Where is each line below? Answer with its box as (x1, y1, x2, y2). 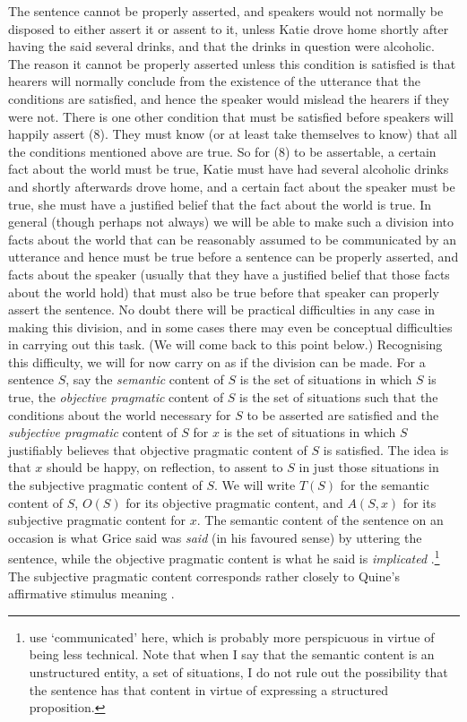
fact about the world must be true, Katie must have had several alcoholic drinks (8, 159, 449, 178)
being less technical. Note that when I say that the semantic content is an (29, 645, 435, 664)
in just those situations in (298, 458, 439, 477)
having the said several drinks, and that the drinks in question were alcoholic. (8, 37, 435, 56)
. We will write (213, 476, 296, 494)
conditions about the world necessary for (8, 405, 231, 424)
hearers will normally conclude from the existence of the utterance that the (8, 72, 420, 90)
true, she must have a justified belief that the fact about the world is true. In (8, 194, 432, 213)
